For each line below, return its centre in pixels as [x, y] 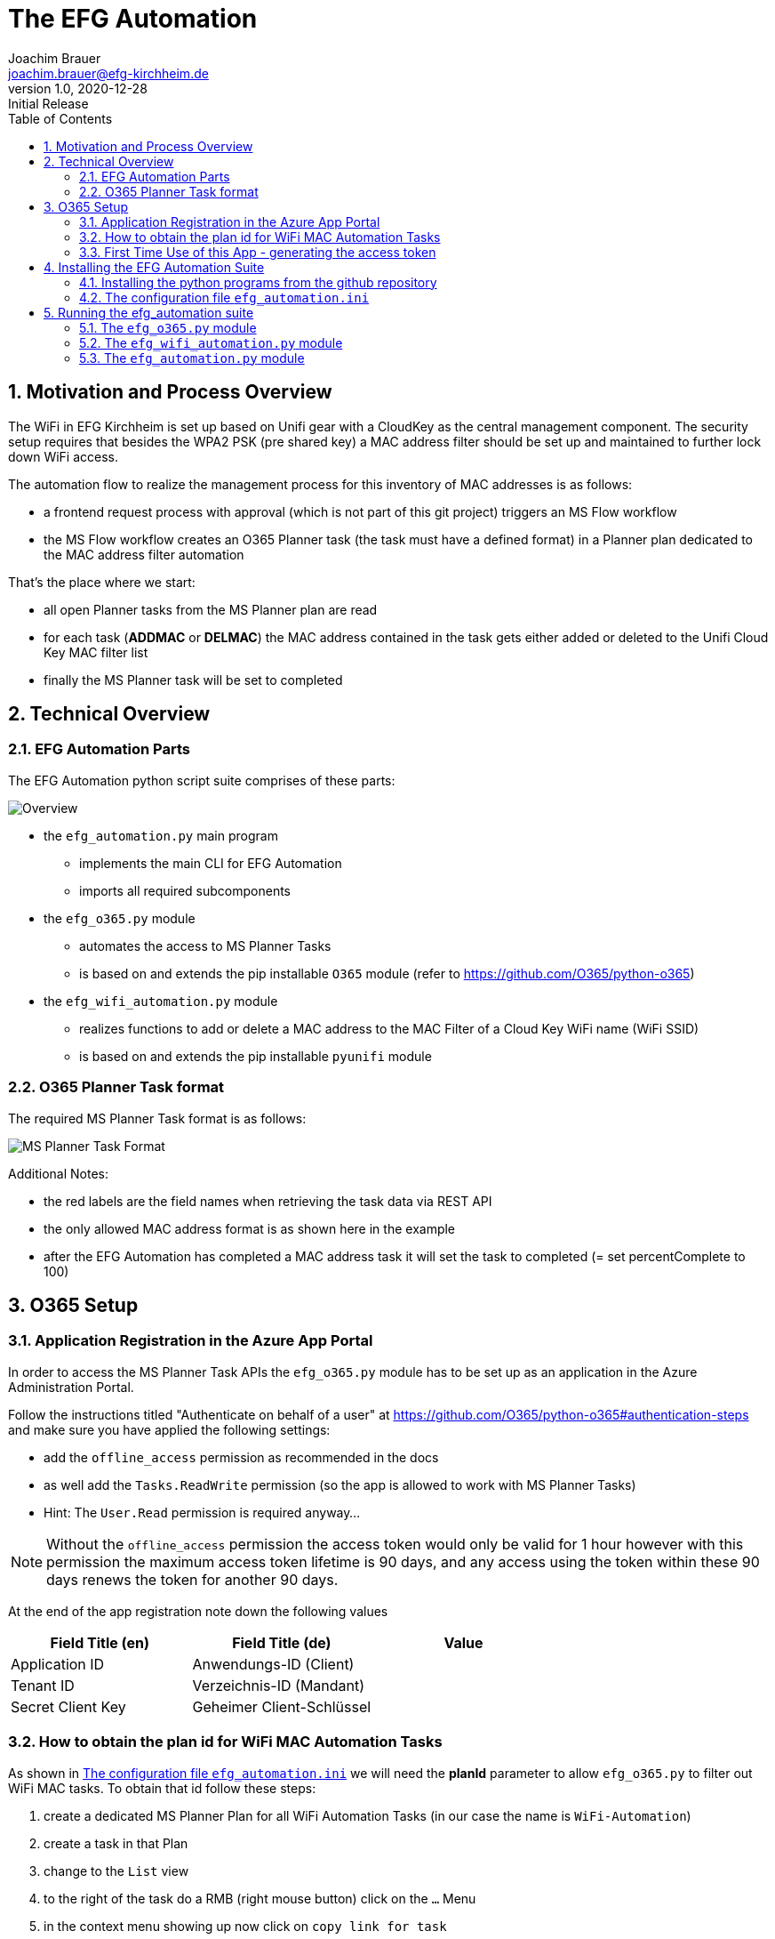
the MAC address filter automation [144, 554]
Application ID [58, 1664]
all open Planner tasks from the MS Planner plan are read [211, 609]
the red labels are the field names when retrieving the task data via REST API [268, 1201]
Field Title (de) [282, 1642]
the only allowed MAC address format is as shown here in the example [250, 1228]
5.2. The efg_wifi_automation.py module [211, 342]
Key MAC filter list [96, 652]
